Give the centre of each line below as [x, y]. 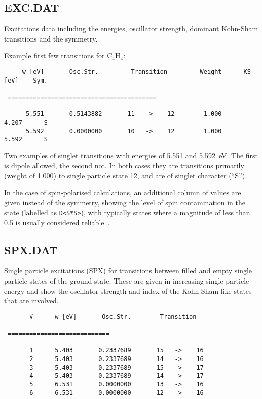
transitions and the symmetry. [51, 38]
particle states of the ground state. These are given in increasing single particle [127, 280]
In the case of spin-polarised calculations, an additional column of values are [123, 192]
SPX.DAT [31, 249]
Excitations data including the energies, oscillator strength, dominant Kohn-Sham [131, 29]
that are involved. [31, 301]
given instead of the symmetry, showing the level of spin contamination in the [125, 202]
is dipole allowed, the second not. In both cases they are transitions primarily [124, 165]
